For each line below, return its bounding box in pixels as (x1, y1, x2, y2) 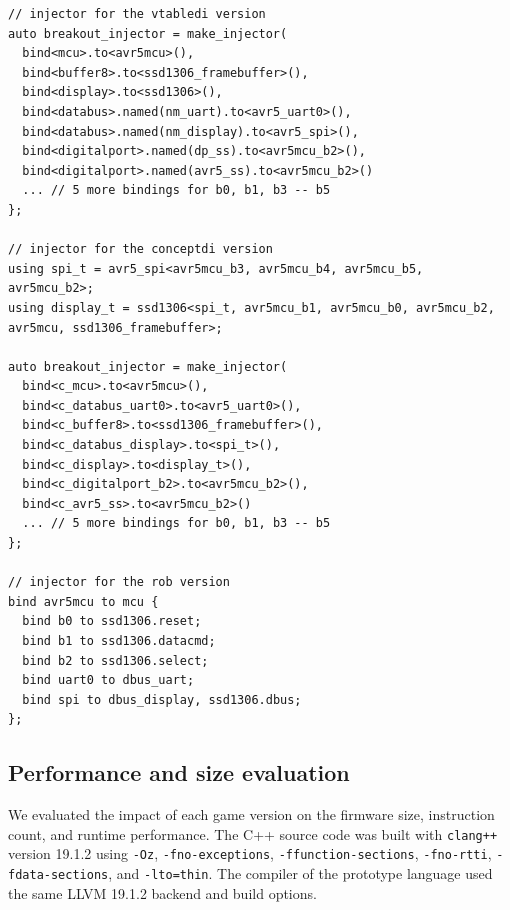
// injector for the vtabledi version (8, 7, 266, 21)
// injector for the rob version (8, 575, 230, 590)
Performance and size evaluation (8, 757, 350, 788)
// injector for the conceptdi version (8, 242, 273, 257)
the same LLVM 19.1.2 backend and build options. (8, 882, 317, 903)
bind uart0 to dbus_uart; (22, 673, 195, 688)
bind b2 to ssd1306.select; (22, 653, 209, 668)
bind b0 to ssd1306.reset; (22, 614, 202, 629)
